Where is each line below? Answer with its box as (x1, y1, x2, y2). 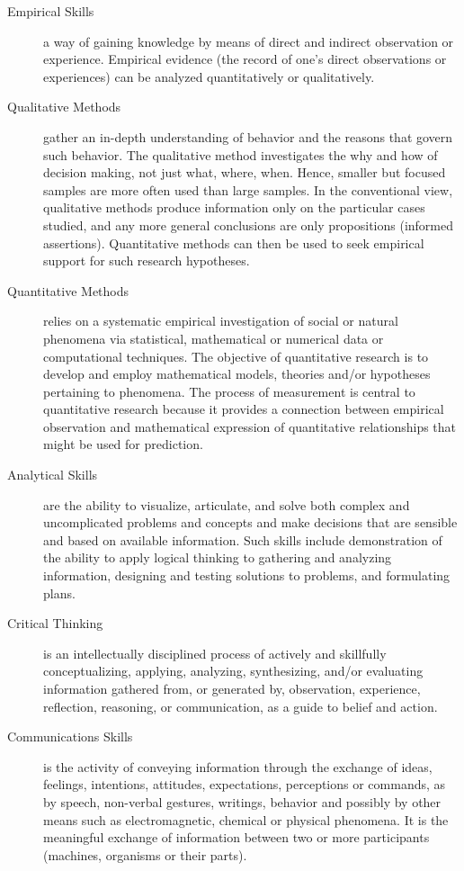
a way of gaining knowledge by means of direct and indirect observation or (43, 31, 454, 50)
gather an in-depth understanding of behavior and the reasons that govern (43, 127, 453, 146)
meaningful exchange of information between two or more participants (43, 828, 430, 847)
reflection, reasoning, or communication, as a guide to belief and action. (43, 696, 438, 715)
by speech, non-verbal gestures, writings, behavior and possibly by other (43, 792, 442, 811)
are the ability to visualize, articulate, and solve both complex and (43, 495, 410, 514)
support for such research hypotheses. (43, 251, 250, 270)
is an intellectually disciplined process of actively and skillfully (43, 643, 387, 662)
